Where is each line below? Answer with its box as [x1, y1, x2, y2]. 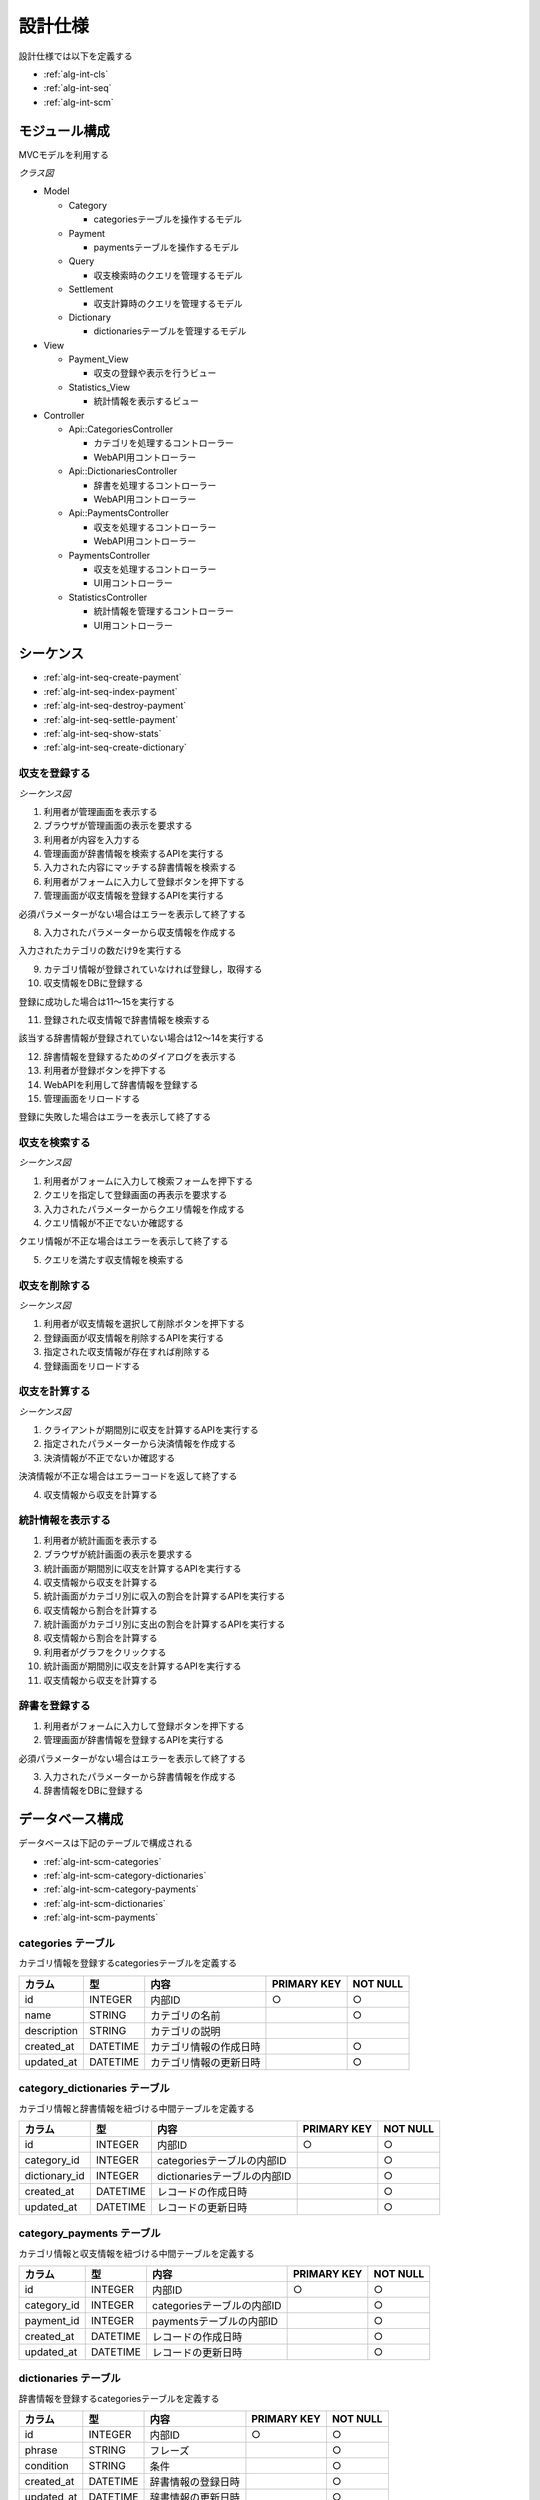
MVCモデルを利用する [18, 148, 110, 160]
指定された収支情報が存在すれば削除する [43, 1346, 210, 1358]
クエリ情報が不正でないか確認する [43, 1217, 184, 1229]
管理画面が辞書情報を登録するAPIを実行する [43, 1734, 225, 1746]
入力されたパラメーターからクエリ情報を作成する [43, 1203, 245, 1215]
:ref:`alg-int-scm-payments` [43, 1911, 159, 1924]
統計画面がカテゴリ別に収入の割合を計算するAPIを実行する [43, 1590, 286, 1602]
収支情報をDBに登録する [43, 977, 144, 989]
